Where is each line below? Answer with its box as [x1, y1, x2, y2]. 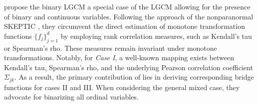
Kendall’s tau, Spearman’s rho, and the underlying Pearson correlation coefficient [4, 62, 253, 72]
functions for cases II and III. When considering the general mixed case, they [4, 82, 240, 92]
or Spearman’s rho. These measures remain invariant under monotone [4, 42, 217, 53]
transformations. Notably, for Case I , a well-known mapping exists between [4, 52, 234, 63]
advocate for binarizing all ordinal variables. [4, 92, 139, 102]
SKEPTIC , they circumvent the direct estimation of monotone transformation [4, 21, 245, 31]
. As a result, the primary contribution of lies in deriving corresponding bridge [14, 72, 254, 82]
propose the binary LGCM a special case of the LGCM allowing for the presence [4, 1, 251, 11]
